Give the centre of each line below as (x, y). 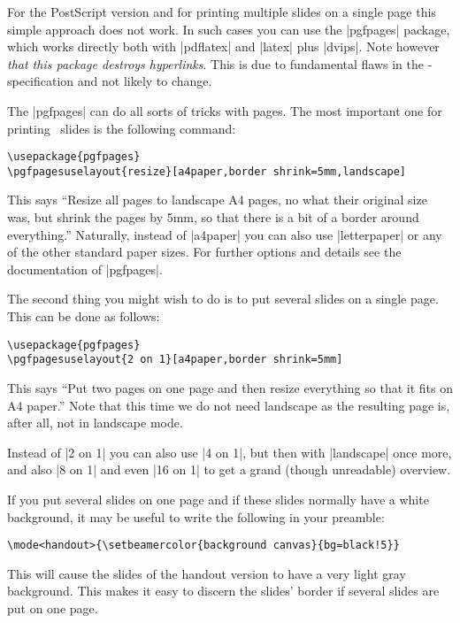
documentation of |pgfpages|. (85, 269)
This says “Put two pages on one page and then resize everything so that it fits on (230, 387)
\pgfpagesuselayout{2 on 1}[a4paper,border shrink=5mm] (175, 360)
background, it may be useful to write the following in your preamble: (196, 516)
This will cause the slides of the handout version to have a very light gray (207, 573)
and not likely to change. (145, 81)
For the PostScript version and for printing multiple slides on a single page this (222, 12)
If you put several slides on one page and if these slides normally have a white (218, 499)
